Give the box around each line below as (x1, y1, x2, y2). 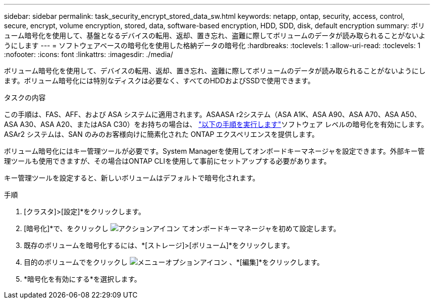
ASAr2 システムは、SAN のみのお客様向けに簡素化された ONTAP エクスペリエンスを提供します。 (4, 130, 319, 138)
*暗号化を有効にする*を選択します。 (24, 275, 141, 283)
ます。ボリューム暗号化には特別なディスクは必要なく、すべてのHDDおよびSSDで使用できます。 (4, 76, 315, 85)
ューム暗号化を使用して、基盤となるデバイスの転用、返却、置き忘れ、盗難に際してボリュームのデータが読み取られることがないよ (4, 31, 426, 40)
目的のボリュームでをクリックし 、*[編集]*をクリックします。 (24, 258, 324, 266)
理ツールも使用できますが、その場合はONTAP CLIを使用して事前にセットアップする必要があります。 (4, 157, 331, 165)
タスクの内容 (4, 93, 46, 102)
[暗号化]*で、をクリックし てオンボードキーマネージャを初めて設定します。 (24, 224, 340, 233)
